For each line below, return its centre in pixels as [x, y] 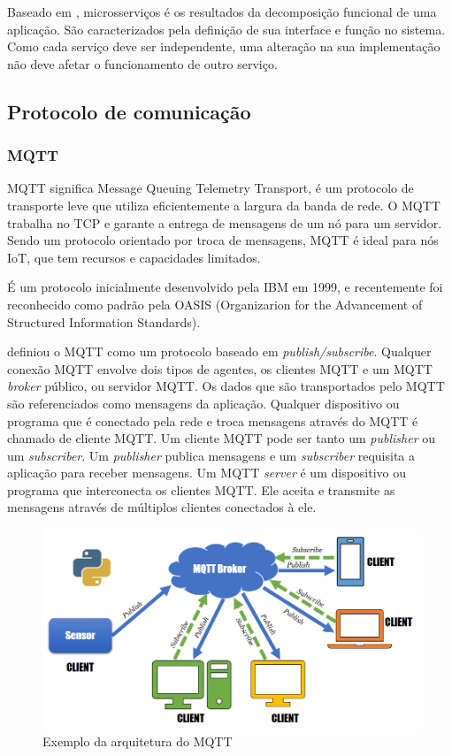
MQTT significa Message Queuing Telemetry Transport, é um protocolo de [211, 188]
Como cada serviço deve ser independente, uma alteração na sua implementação [224, 46]
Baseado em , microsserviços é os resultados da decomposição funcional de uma [222, 11]
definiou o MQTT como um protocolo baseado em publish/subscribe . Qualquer [219, 351]
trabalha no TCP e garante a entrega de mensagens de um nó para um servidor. [225, 222]
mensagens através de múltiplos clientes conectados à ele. [162, 507]
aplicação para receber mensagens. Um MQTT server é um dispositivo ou [207, 473]
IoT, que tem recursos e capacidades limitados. [134, 257]
